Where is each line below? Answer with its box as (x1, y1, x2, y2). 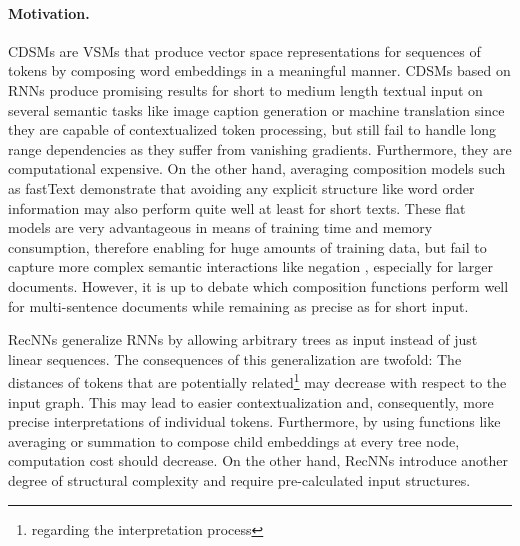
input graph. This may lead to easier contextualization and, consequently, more (8, 391, 494, 412)
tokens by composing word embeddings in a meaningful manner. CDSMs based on (8, 60, 511, 81)
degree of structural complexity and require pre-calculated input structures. (8, 469, 471, 490)
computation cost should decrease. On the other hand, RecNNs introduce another (8, 450, 509, 471)
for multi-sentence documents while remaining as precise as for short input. (8, 295, 469, 316)
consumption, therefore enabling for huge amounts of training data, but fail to (8, 236, 487, 257)
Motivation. (8, 2, 90, 23)
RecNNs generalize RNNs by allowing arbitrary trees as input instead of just (8, 329, 478, 350)
